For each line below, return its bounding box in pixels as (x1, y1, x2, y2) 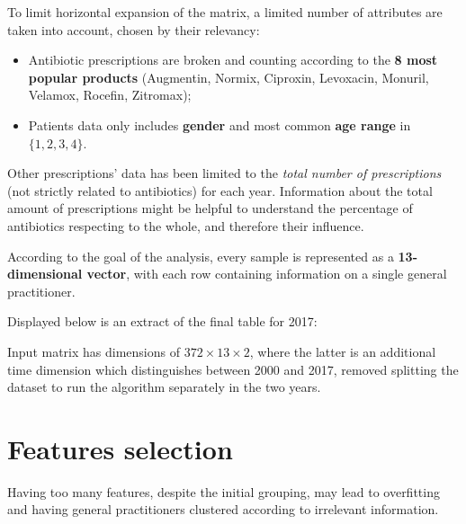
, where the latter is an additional (249, 342, 436, 360)
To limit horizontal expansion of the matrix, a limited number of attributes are (7, 3, 443, 21)
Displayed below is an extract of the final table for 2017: (7, 312, 318, 331)
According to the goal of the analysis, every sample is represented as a (7, 246, 394, 265)
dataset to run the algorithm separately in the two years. (7, 377, 321, 396)
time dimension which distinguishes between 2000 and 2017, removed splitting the (7, 360, 459, 378)
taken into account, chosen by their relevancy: (7, 20, 260, 39)
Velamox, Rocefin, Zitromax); (28, 85, 192, 104)
